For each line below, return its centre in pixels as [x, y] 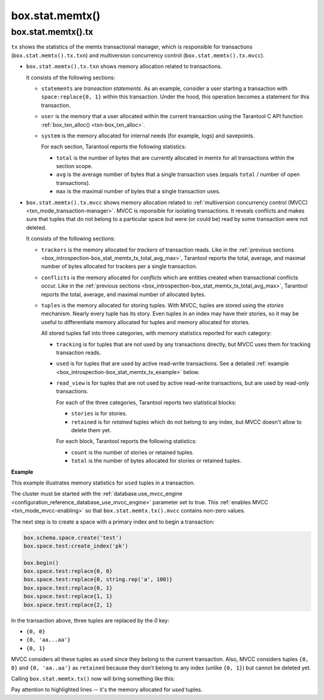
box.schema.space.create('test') [73, 538]
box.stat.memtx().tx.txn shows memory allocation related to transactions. [124, 67]
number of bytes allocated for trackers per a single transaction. [119, 267]
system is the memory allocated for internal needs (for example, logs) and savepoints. [148, 136]
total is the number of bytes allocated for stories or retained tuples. [156, 461]
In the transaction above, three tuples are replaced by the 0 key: [90, 620]
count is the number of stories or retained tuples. [133, 452]
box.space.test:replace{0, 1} [68, 588]
